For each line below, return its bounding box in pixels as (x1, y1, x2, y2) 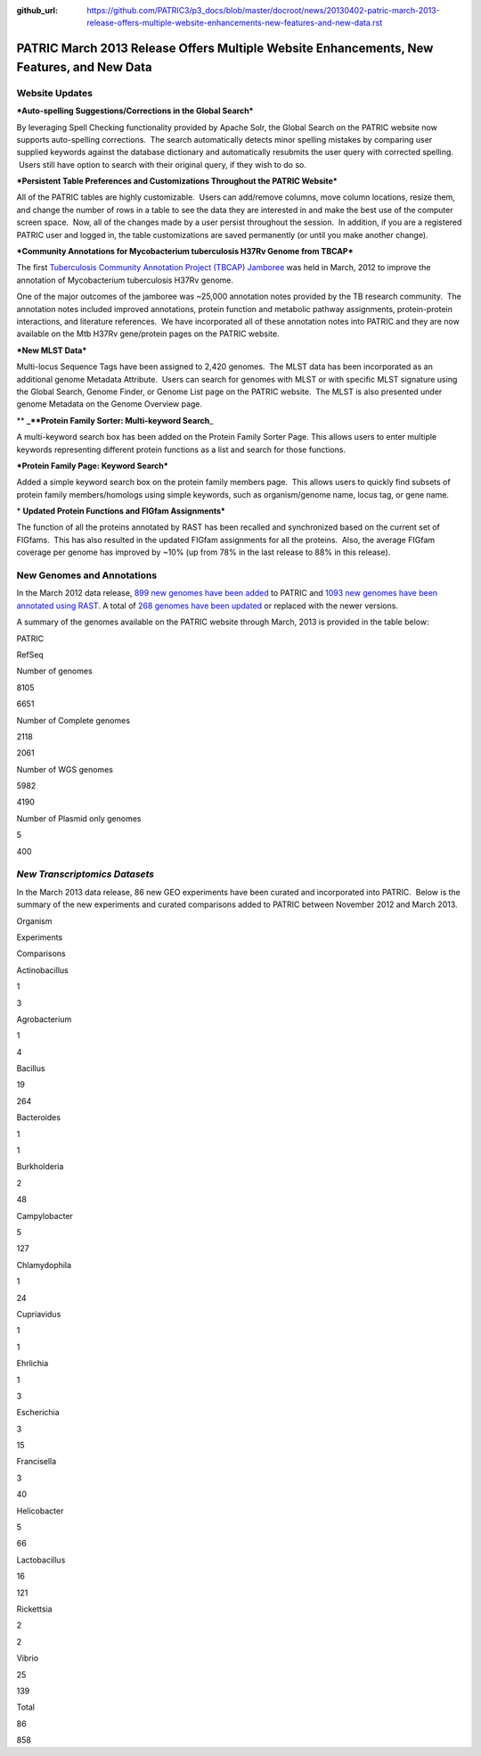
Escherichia (16, 1407, 60, 1418)
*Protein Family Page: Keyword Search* (16, 460, 168, 471)
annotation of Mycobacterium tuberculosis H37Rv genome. (16, 275, 234, 285)
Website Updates (16, 87, 94, 99)
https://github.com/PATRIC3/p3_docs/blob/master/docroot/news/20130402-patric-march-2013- (86, 5, 440, 15)
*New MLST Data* (16, 344, 87, 356)
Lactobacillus (16, 1554, 66, 1565)
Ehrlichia (16, 1358, 49, 1369)
